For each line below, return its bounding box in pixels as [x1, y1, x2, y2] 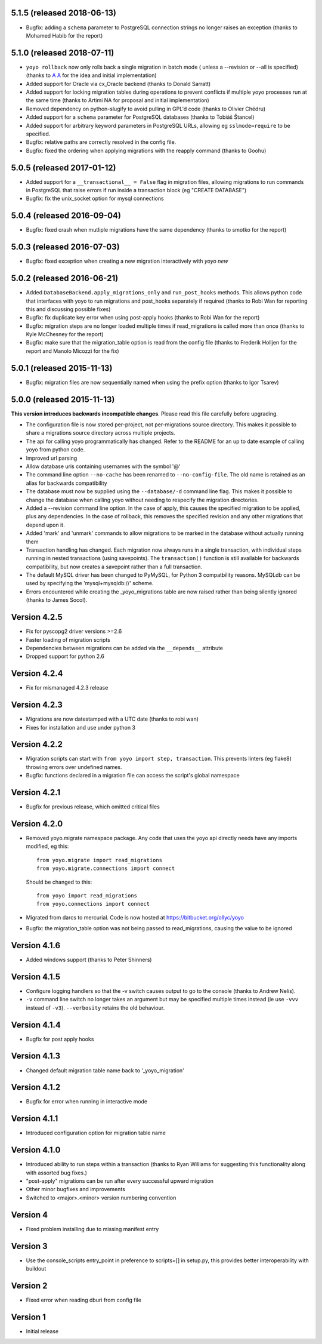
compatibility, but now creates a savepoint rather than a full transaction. [26, 563, 203, 570]
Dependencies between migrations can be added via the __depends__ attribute [26, 644, 224, 651]
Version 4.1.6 [11, 940, 61, 951]
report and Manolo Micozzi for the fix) [26, 347, 119, 355]
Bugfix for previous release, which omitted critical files [26, 803, 160, 810]
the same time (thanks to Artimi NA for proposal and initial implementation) [26, 97, 210, 104]
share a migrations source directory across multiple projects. [26, 429, 175, 436]
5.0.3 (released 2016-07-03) [11, 242, 120, 252]
